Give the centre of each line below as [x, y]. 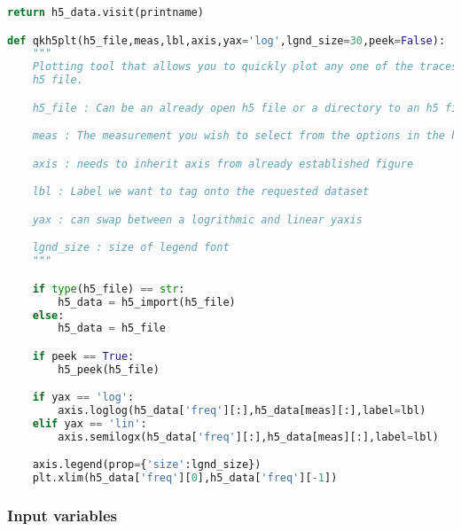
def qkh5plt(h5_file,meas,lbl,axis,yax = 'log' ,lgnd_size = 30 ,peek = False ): [227, 40]
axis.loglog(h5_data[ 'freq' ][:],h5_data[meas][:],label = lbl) [242, 411]
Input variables [62, 515]
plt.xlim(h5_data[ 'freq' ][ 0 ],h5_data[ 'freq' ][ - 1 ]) [185, 478]
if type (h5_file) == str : [109, 289]
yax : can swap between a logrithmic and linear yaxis [197, 219]
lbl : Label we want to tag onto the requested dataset [201, 192]
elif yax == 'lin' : [90, 424]
